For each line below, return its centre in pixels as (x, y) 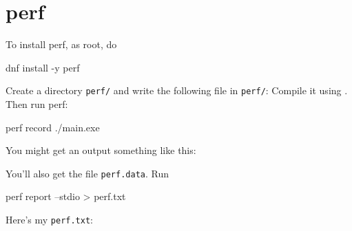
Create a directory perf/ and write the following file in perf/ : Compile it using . (177, 90)
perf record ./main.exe (53, 127)
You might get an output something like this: (101, 150)
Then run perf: (37, 103)
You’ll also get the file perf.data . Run (87, 173)
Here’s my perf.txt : (50, 219)
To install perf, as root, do (61, 44)
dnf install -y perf (43, 67)
